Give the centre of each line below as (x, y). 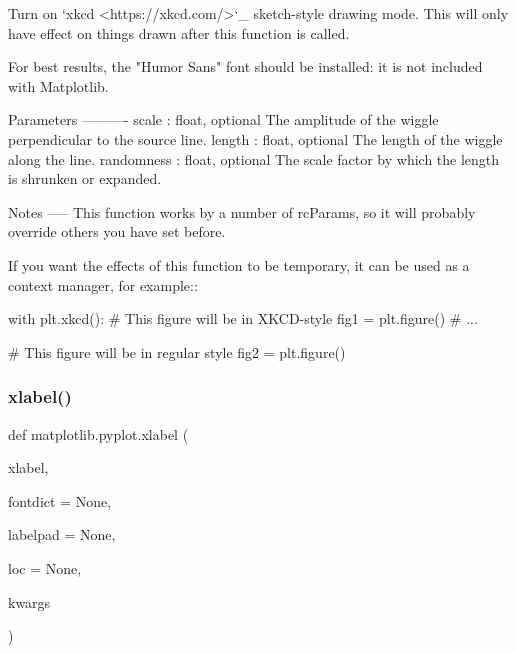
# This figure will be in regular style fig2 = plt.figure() (177, 351)
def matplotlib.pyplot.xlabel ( (98, 433)
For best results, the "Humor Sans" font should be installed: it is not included (245, 66)
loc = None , (45, 567)
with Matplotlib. (58, 85)
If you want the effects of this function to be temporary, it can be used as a (239, 264)
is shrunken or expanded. (85, 178)
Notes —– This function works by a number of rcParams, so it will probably (242, 211)
